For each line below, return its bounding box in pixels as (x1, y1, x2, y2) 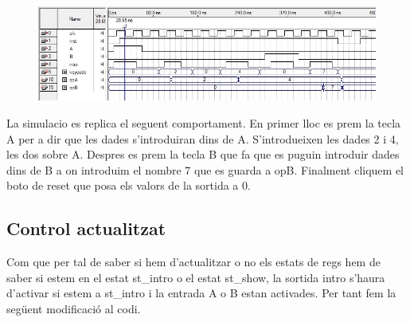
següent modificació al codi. (6, 300, 141, 316)
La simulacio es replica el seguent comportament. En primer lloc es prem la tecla (6, 114, 401, 131)
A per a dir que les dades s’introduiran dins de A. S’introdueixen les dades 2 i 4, (6, 130, 399, 147)
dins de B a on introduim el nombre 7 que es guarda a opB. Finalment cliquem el (6, 161, 404, 178)
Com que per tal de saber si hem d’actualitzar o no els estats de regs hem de (6, 253, 381, 270)
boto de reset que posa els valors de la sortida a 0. (6, 177, 251, 194)
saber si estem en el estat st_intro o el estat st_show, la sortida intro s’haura (6, 269, 385, 285)
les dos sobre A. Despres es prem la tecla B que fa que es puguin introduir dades (6, 146, 400, 163)
